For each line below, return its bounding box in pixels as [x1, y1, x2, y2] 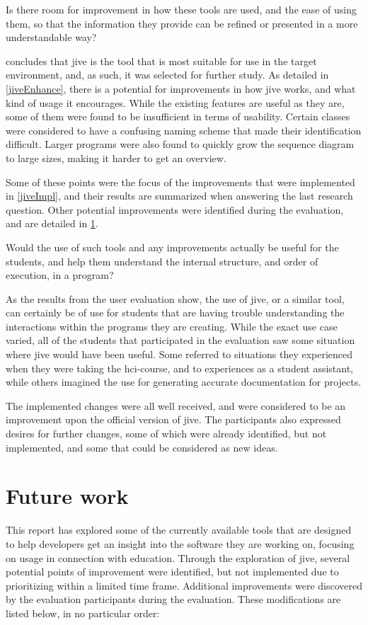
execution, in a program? [6, 268, 114, 282]
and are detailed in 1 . [6, 216, 98, 231]
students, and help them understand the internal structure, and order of [6, 253, 318, 268]
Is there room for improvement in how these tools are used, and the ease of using [6, 2, 357, 16]
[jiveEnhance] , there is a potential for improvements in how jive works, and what [6, 81, 356, 96]
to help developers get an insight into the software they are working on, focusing [6, 536, 355, 551]
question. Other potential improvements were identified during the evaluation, [6, 202, 344, 217]
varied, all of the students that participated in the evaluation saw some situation [6, 333, 355, 348]
